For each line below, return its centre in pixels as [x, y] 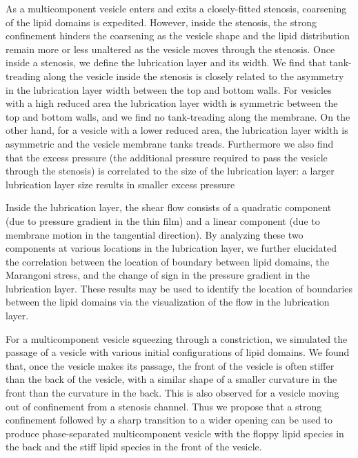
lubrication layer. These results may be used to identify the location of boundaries [179, 288]
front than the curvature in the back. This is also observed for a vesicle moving [172, 393]
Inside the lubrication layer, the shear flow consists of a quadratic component [169, 207]
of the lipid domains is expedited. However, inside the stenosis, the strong [161, 22]
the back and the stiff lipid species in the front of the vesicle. [134, 447]
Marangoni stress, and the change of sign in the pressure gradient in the [158, 275]
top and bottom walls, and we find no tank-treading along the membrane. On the [178, 116]
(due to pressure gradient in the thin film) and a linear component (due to [163, 220]
